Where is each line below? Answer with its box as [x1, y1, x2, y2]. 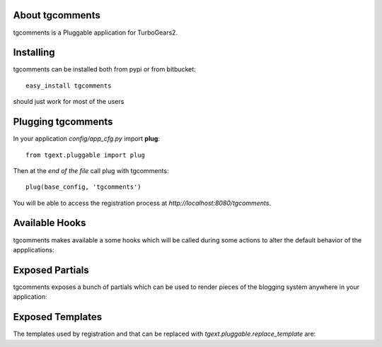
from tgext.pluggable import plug [25, 151, 145, 159]
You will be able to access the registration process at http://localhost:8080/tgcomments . [13, 199, 272, 207]
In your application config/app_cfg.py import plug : [13, 134, 161, 143]
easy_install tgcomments [25, 81, 112, 90]
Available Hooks [13, 217, 86, 229]
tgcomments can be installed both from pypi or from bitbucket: [13, 65, 196, 73]
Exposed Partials [13, 264, 90, 276]
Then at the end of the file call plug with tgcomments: [13, 166, 169, 175]
